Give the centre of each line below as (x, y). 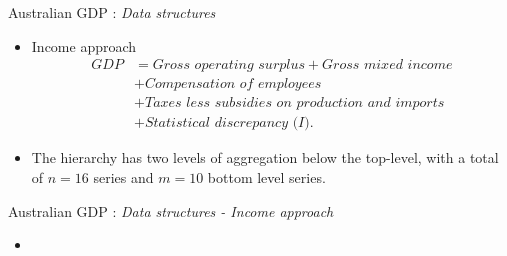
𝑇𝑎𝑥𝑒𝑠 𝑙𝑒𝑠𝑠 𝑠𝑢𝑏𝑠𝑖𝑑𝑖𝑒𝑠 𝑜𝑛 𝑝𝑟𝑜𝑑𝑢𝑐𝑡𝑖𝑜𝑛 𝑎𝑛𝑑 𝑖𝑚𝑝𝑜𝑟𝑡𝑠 (294, 103)
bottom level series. (266, 176)
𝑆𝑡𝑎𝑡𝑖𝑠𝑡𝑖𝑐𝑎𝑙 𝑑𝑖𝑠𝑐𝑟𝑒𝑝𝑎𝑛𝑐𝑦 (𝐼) (227, 123)
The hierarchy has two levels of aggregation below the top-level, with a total (265, 157)
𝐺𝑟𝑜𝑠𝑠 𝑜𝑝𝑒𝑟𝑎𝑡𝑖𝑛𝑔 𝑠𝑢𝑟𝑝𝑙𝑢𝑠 (228, 65)
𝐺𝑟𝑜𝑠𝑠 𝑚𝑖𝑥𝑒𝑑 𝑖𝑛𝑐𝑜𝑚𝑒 (387, 65)
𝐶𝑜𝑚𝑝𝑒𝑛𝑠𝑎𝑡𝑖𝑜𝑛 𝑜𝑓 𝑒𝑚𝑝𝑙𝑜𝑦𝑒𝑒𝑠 (233, 84)
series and (123, 176)
